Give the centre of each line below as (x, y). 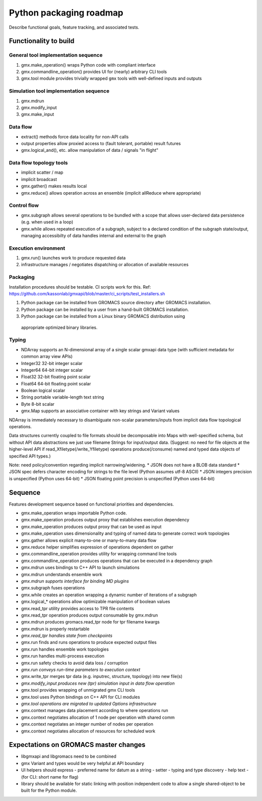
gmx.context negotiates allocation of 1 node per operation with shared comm (98, 717)
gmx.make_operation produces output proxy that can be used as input (91, 527)
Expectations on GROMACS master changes (77, 745)
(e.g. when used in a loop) (47, 222)
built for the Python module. (49, 790)
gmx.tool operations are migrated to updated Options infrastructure (89, 704)
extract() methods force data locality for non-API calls (75, 137)
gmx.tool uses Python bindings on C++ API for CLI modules (81, 697)
